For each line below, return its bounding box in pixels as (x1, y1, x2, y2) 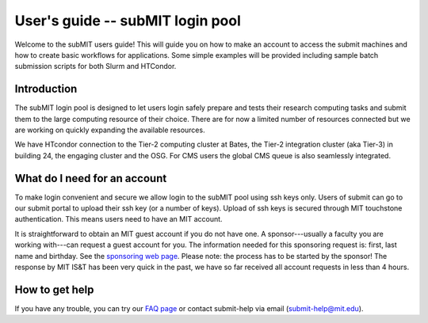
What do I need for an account (14, 171, 167, 185)
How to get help (14, 283, 94, 296)
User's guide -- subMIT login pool (14, 12, 242, 29)
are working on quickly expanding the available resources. (14, 125, 205, 135)
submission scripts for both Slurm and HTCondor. (14, 62, 177, 71)
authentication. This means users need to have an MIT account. (14, 215, 223, 224)
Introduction (14, 82, 78, 96)
